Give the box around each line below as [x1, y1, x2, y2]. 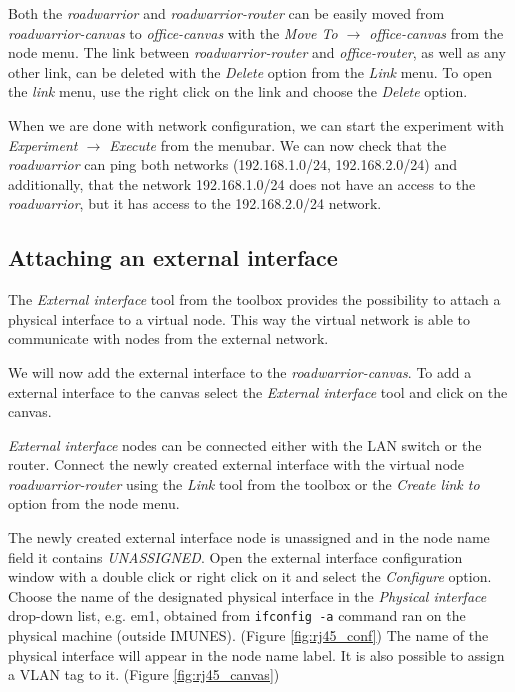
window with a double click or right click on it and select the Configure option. [8, 566, 492, 587]
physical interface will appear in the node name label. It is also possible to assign [8, 644, 505, 665]
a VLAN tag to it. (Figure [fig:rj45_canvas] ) [8, 664, 280, 685]
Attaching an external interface [8, 242, 338, 273]
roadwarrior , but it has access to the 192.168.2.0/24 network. [8, 193, 382, 214]
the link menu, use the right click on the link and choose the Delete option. [8, 81, 468, 102]
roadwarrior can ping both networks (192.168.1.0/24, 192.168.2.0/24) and [8, 154, 457, 175]
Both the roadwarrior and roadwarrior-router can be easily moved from [8, 3, 445, 23]
